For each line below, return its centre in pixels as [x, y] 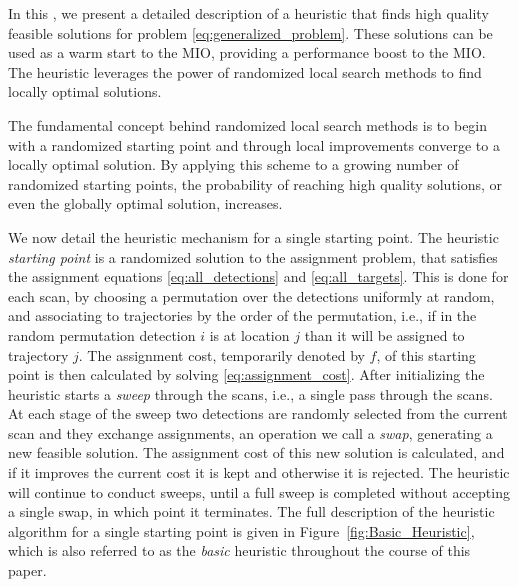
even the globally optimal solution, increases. [145, 203]
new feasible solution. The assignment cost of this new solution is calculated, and [256, 452]
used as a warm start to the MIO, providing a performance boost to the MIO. [247, 52]
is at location [249, 334]
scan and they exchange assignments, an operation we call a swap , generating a [250, 432]
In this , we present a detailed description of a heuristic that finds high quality [248, 13]
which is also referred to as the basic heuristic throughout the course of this [239, 550]
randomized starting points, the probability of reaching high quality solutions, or [255, 183]
